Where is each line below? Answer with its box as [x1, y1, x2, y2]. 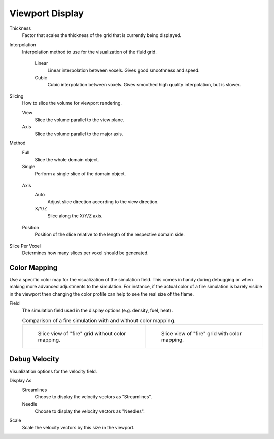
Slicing [9, 93, 24, 99]
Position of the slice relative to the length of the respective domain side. [35, 231, 185, 238]
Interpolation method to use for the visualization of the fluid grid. [22, 49, 157, 55]
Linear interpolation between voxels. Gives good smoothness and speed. [47, 67, 200, 74]
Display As [9, 378, 32, 384]
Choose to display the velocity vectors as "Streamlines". [35, 394, 152, 400]
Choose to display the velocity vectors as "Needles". [35, 408, 145, 414]
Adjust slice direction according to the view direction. [47, 198, 159, 205]
